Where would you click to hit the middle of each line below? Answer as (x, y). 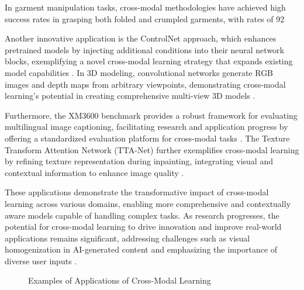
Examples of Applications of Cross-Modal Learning (120, 280)
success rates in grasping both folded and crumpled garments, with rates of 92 (145, 18)
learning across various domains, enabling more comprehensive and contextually (148, 203)
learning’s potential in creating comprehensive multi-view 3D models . (130, 96)
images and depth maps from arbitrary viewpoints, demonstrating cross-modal (145, 84)
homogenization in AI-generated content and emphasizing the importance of (141, 249)
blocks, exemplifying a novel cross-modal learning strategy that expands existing (149, 61)
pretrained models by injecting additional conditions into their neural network (144, 49)
